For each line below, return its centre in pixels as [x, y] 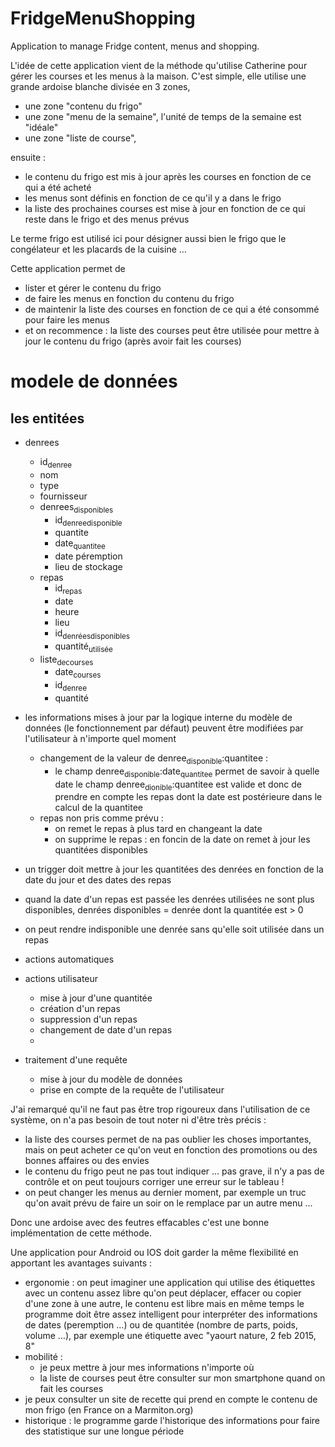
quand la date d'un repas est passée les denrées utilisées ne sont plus [169, 899]
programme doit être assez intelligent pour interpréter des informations [171, 1314]
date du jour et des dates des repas [98, 880]
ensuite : [28, 157]
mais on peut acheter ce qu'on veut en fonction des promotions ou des [171, 1150]
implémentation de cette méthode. [81, 1233]
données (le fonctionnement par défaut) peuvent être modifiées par [164, 728]
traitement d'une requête [76, 1060]
